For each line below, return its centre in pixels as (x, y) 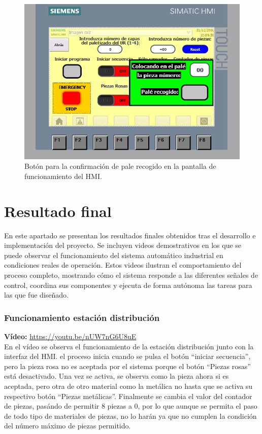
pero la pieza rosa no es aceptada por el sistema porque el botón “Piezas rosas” (127, 366)
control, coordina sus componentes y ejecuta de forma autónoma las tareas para (128, 285)
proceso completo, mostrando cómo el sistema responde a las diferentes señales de (131, 275)
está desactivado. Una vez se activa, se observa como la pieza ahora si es (117, 376)
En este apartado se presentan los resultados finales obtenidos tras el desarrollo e (130, 235)
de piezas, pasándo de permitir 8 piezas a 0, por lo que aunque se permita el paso (131, 406)
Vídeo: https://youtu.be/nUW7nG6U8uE (70, 336)
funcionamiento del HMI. (63, 176)
